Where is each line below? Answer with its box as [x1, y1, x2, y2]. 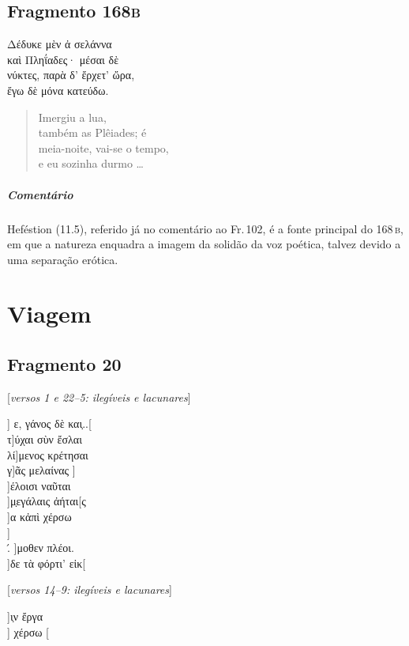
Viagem [7, 297, 92, 330]
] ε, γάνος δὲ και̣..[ [7, 415, 92, 432]
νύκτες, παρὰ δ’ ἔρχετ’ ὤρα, [7, 66, 135, 83]
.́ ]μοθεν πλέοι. [7, 539, 74, 556]
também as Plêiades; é [38, 124, 147, 141]
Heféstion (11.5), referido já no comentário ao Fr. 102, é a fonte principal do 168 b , [7, 220, 403, 236]
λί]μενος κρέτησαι [7, 446, 88, 463]
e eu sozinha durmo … [38, 155, 144, 172]
